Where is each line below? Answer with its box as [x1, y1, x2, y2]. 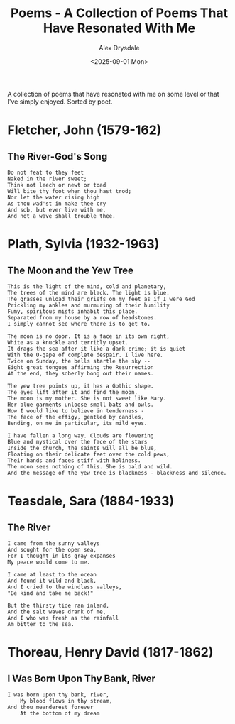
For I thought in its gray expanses [7, 552, 116, 559]
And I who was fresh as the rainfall [7, 614, 119, 622]
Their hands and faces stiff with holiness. [7, 456, 141, 464]
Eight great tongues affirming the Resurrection [7, 363, 154, 371]
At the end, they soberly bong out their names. [7, 370, 154, 377]
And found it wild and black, [7, 577, 97, 584]
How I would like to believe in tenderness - [7, 407, 144, 415]
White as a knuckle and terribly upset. [7, 339, 129, 346]
